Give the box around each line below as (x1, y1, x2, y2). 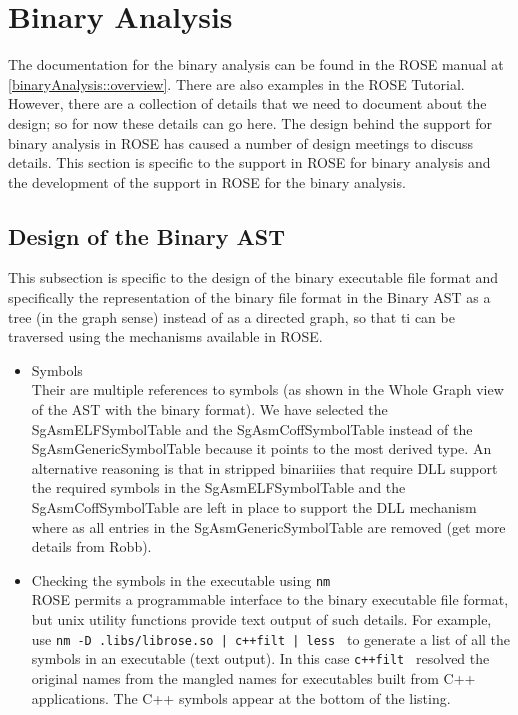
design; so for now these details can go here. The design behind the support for (8, 112, 493, 133)
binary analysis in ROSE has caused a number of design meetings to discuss (8, 132, 474, 153)
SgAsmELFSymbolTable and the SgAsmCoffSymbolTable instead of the (31, 418, 473, 439)
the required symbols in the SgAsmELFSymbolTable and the (31, 477, 406, 498)
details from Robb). (31, 536, 152, 557)
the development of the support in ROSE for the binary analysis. (8, 171, 406, 192)
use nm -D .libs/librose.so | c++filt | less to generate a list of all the (31, 628, 511, 649)
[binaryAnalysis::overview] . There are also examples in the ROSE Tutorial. (8, 73, 465, 94)
